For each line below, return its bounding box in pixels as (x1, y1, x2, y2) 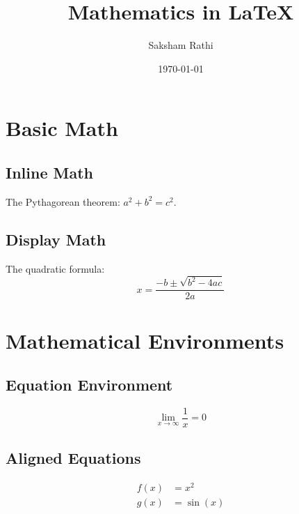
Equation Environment (6, 374, 173, 395)
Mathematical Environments (6, 326, 284, 354)
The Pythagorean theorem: (6, 194, 120, 209)
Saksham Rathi (148, 38, 213, 52)
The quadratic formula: (6, 261, 105, 275)
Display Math (6, 228, 106, 250)
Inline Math (6, 161, 93, 183)
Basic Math (6, 114, 118, 142)
